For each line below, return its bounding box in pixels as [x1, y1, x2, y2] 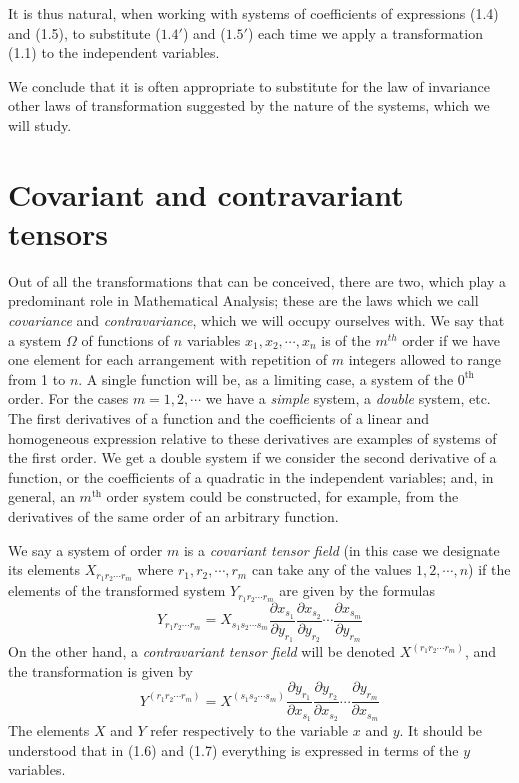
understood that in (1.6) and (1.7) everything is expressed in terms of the [8, 739, 459, 760]
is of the [321, 329, 371, 350]
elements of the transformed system [8, 580, 226, 601]
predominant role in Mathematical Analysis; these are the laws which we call [8, 290, 479, 311]
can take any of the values [251, 559, 412, 580]
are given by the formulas [279, 580, 435, 601]
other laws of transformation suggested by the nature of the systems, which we [8, 95, 490, 116]
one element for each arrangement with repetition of [8, 349, 328, 370]
